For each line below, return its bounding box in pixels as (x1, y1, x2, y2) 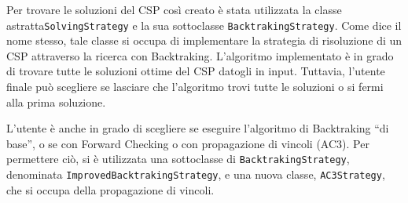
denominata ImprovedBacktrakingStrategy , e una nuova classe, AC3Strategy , (6, 166, 385, 183)
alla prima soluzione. (6, 93, 106, 110)
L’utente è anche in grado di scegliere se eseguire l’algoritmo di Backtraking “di (6, 120, 389, 136)
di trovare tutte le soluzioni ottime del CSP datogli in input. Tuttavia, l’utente (6, 63, 385, 79)
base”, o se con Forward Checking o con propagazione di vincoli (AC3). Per (6, 135, 369, 151)
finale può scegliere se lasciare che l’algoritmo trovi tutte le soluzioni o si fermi (6, 78, 384, 95)
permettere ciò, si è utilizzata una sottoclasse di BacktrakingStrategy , (6, 150, 350, 167)
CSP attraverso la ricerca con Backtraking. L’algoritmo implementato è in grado (6, 47, 394, 63)
